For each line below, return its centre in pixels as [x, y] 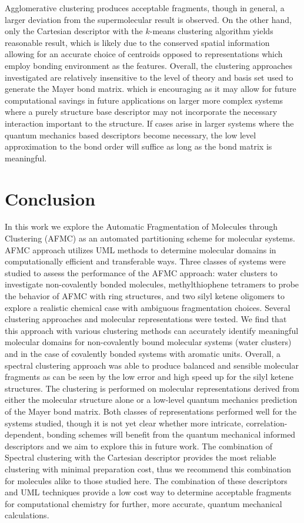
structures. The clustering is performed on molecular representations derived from [152, 388]
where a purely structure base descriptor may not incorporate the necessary [141, 112]
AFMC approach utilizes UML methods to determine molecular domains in [141, 249]
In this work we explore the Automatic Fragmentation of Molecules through [141, 226]
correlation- [267, 423]
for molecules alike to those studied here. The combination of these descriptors [146, 480]
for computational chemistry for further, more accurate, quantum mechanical [143, 503]
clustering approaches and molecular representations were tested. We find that [146, 319]
